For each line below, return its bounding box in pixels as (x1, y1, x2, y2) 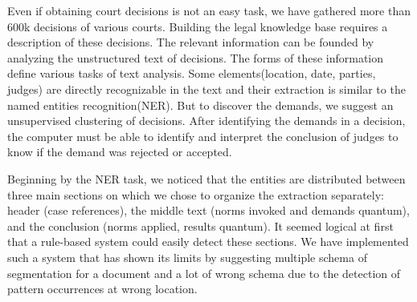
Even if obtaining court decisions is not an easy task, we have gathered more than (7, 2, 411, 18)
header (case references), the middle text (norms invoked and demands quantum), (7, 202, 410, 219)
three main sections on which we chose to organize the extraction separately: (7, 186, 385, 203)
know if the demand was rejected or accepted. (7, 143, 232, 160)
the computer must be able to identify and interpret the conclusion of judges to (7, 127, 399, 144)
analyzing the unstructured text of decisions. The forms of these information (7, 49, 384, 66)
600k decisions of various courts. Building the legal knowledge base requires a (7, 18, 388, 34)
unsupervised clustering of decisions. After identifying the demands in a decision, (7, 112, 406, 129)
